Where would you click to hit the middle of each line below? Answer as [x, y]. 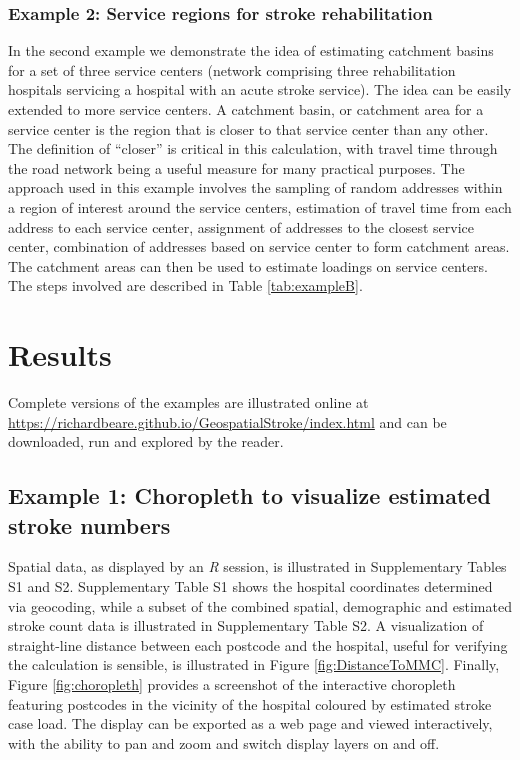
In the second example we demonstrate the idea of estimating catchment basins [251, 50]
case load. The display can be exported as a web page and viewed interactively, [250, 723]
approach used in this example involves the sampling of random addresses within [255, 187]
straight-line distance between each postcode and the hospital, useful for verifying [258, 644]
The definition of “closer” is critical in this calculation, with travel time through [253, 148]
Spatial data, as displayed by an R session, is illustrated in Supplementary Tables [257, 566]
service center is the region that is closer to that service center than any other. [248, 128]
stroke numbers [89, 524]
